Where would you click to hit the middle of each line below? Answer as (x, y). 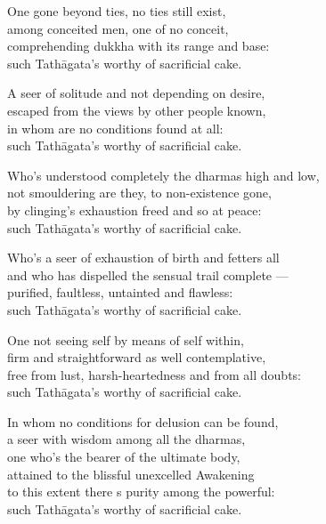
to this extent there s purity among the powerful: (141, 492)
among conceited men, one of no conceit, (118, 28)
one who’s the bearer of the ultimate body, (124, 457)
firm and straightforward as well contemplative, (137, 357)
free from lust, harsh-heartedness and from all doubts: (154, 374)
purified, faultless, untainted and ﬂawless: (120, 292)
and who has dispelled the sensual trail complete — (148, 274)
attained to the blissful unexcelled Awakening (131, 474)
